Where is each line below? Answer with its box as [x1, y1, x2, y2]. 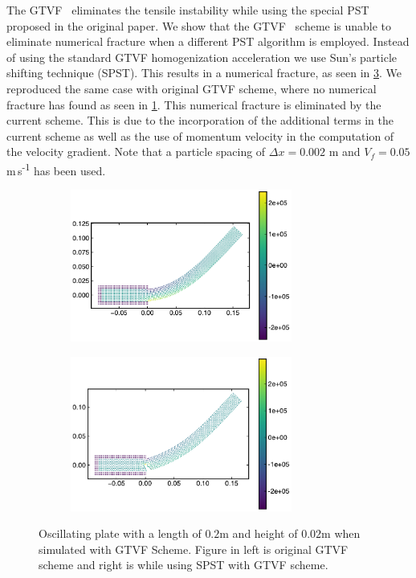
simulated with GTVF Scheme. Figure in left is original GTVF [39, 540, 349, 557]
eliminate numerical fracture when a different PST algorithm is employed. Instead [6, 33, 410, 50]
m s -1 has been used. [6, 159, 106, 178]
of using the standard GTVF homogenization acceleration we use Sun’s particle [6, 48, 398, 65]
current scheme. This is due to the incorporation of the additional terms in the [6, 112, 394, 129]
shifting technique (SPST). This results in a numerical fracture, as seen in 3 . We [6, 64, 402, 81]
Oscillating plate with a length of [39, 525, 202, 542]
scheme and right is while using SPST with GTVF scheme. [39, 556, 328, 573]
